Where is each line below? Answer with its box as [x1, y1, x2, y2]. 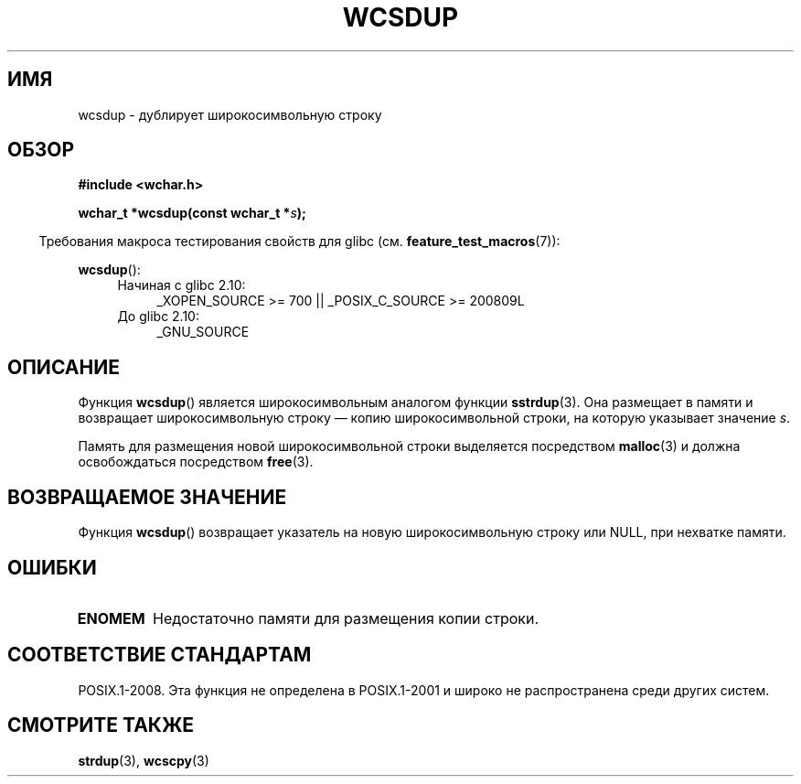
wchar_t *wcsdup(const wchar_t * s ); [78, 205, 306, 221]
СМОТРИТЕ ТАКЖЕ [7, 714, 195, 737]
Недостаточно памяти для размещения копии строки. [153, 608, 539, 628]
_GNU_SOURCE [156, 324, 250, 340]
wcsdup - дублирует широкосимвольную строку [78, 106, 382, 123]
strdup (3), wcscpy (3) [78, 752, 209, 768]
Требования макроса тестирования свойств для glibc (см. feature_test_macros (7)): [38, 233, 561, 250]
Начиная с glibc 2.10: [117, 277, 246, 294]
